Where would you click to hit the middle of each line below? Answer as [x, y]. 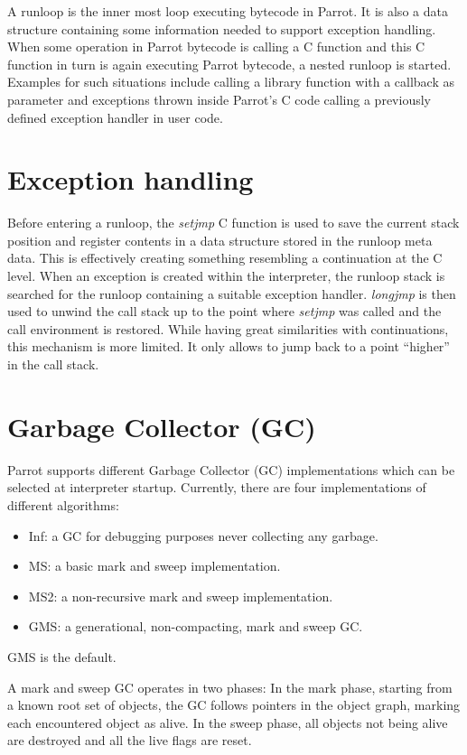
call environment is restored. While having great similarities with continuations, [228, 328]
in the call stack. [53, 364]
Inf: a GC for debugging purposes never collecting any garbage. [203, 535]
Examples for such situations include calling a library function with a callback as [231, 82]
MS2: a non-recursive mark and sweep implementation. [181, 596]
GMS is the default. [62, 656]
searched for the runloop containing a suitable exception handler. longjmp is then [232, 293]
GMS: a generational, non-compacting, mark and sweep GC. [196, 626]
